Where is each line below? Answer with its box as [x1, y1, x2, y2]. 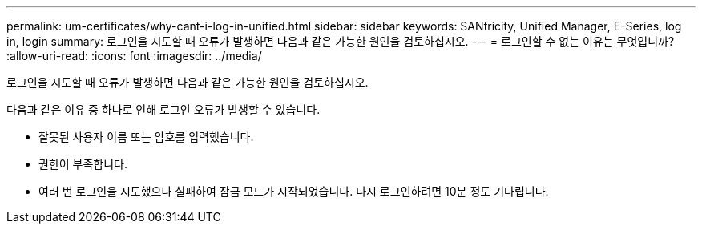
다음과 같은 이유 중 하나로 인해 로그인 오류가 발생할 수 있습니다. [6, 103, 321, 116]
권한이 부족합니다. [38, 157, 128, 171]
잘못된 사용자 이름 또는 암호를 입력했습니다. [38, 130, 254, 143]
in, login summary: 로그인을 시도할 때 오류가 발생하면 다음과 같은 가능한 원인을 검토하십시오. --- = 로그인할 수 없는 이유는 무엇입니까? [6, 34, 675, 48]
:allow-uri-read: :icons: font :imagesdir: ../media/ [6, 49, 262, 63]
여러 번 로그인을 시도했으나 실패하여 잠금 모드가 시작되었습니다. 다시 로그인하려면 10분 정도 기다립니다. [38, 184, 549, 198]
